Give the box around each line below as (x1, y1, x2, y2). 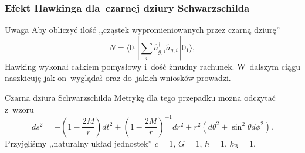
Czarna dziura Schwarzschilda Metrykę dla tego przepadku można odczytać (5, 91, 276, 103)
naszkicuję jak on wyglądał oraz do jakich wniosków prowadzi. (5, 72, 231, 84)
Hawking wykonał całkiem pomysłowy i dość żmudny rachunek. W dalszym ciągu (5, 60, 300, 72)
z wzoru (5, 103, 34, 115)
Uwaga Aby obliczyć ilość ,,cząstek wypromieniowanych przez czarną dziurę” (5, 23, 280, 36)
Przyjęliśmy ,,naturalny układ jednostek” (5, 137, 152, 149)
